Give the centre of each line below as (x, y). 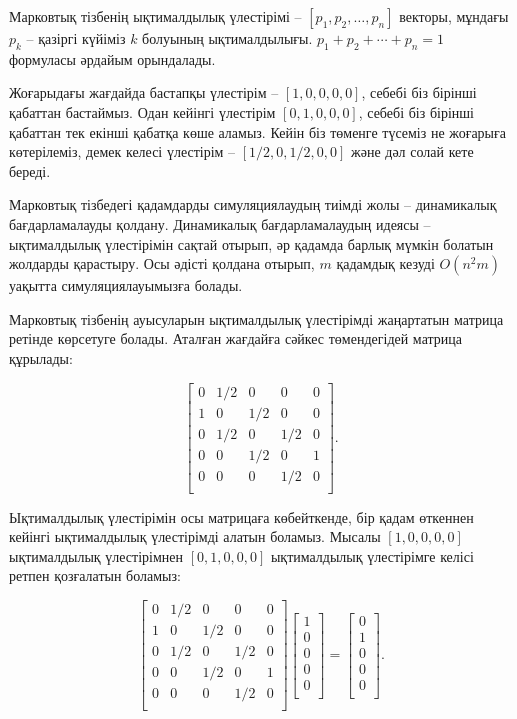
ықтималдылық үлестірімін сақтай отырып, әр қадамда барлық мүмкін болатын (251, 243)
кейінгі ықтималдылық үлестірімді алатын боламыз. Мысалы (195, 536)
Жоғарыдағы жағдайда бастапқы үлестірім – (144, 92)
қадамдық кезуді (385, 263)
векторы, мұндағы (454, 16)
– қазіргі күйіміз (76, 38)
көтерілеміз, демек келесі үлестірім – (122, 151)
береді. (30, 170)
